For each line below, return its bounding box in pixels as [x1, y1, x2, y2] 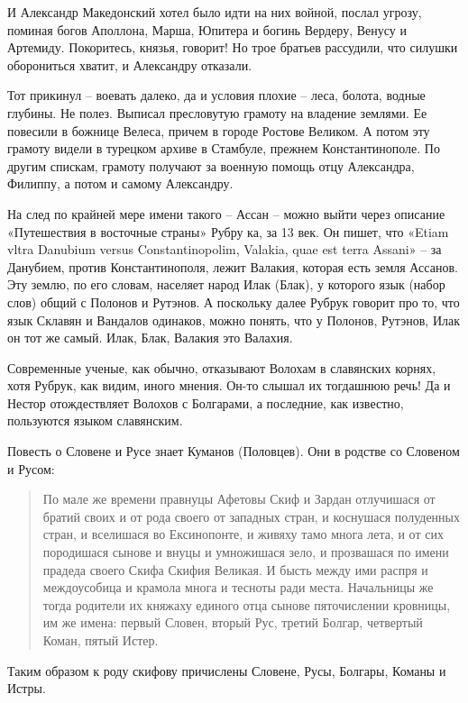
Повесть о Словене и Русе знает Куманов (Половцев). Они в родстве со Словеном [7, 442, 460, 461]
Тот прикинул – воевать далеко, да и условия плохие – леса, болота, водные [7, 86, 426, 105]
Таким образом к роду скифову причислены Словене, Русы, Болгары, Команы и [7, 661, 446, 680]
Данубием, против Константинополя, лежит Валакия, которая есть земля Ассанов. [7, 257, 458, 276]
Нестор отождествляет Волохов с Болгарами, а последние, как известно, [7, 393, 404, 412]
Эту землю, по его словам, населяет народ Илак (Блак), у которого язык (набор [7, 275, 445, 294]
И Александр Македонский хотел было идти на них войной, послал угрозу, [7, 3, 422, 21]
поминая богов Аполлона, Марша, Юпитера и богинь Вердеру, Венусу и [7, 20, 407, 39]
